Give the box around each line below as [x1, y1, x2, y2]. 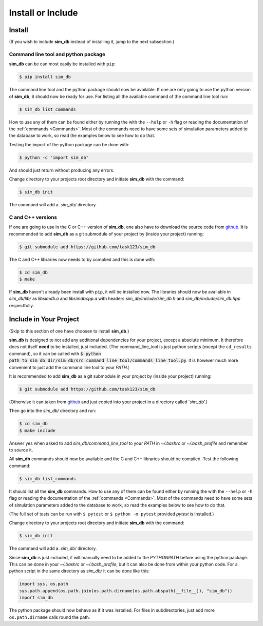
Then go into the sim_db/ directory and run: [9, 408, 96, 414]
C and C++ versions [9, 214, 57, 220]
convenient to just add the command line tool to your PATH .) [9, 364, 130, 370]
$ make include [19, 428, 56, 433]
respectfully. [9, 302, 34, 308]
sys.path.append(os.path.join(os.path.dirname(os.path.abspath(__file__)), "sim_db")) [19, 588, 233, 593]
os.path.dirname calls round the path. [9, 614, 90, 620]
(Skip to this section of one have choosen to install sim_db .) [9, 328, 129, 334]
